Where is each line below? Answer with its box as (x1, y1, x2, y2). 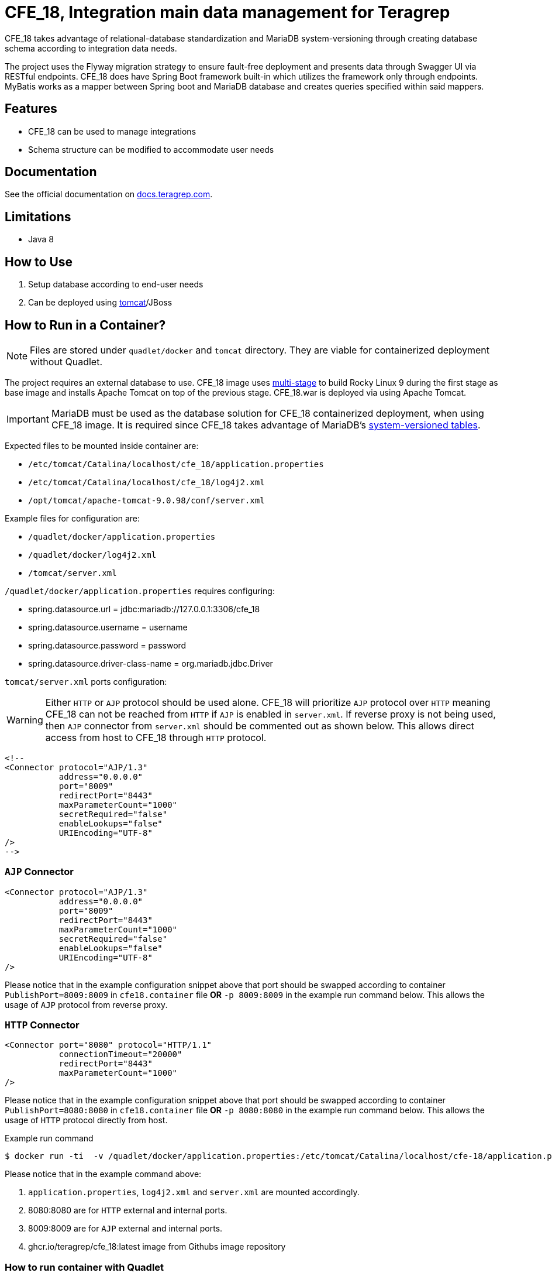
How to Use (5, 254, 73, 269)
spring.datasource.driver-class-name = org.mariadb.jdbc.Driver (28, 658, 273, 668)
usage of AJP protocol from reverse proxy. (5, 999, 168, 1010)
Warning (6, 714, 43, 726)
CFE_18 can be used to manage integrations (28, 126, 196, 136)
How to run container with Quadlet (5, 1261, 164, 1273)
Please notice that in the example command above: (5, 1169, 202, 1179)
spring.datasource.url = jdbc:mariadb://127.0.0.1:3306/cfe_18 (28, 603, 260, 614)
